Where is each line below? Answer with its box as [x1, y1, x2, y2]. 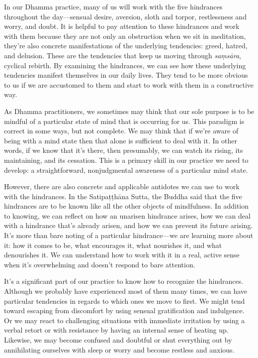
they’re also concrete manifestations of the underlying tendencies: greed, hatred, [4, 40, 248, 51]
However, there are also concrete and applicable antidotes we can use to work [4, 181, 240, 192]
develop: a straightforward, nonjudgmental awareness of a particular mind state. [4, 164, 248, 175]
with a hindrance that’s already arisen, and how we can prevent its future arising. [4, 220, 253, 231]
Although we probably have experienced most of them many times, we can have [4, 286, 248, 296]
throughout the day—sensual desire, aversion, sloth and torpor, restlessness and [4, 11, 247, 21]
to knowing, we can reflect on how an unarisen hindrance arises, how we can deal [4, 210, 251, 221]
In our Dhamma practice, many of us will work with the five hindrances [4, 1, 223, 11]
